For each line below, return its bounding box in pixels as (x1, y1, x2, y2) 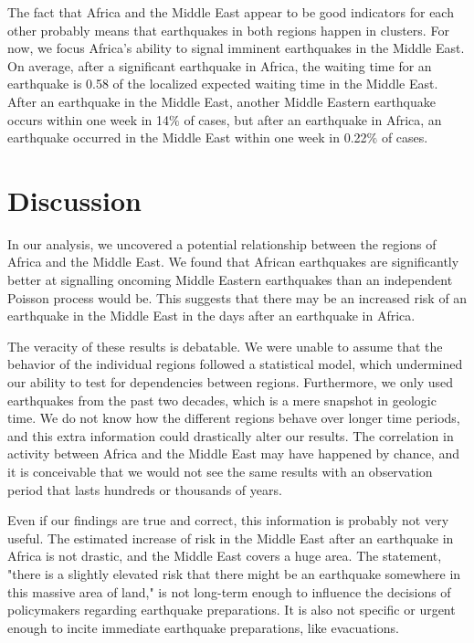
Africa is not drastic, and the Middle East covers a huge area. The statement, (7, 546, 442, 565)
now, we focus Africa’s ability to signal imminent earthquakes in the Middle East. (7, 38, 465, 58)
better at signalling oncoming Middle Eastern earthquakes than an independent (7, 270, 453, 290)
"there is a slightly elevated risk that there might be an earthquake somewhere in (7, 564, 461, 583)
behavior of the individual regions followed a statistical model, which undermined (7, 354, 463, 374)
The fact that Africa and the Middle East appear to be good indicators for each (7, 3, 454, 21)
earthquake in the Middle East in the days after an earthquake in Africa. (7, 306, 416, 325)
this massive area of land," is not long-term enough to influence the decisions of (7, 582, 451, 601)
